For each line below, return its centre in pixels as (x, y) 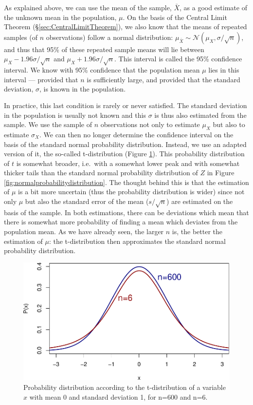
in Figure (221, 173)
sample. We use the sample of (48, 124)
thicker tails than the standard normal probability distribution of (101, 173)
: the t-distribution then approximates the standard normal (137, 241)
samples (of (21, 37)
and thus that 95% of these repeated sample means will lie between (104, 49)
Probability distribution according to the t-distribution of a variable (125, 387)
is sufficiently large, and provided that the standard (163, 79)
